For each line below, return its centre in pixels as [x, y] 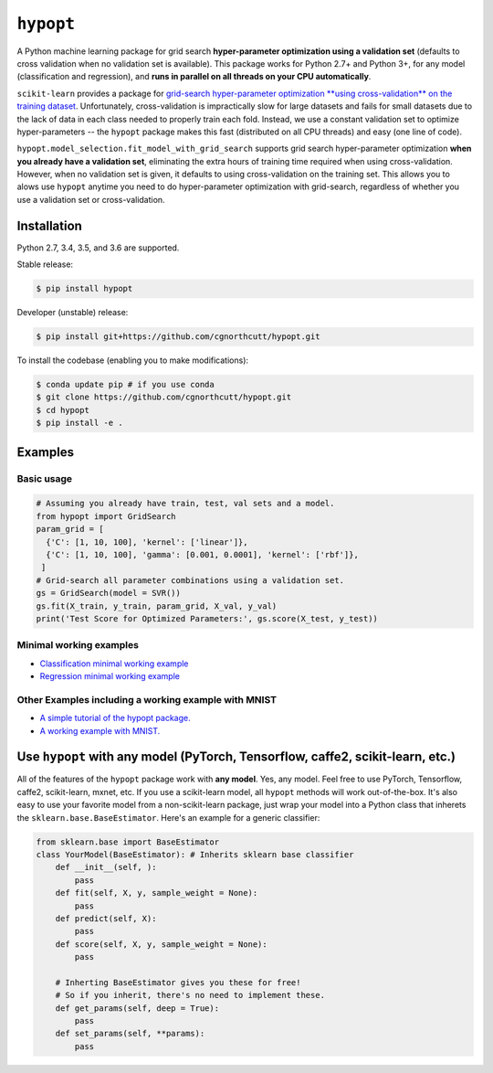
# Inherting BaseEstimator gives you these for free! [178, 982]
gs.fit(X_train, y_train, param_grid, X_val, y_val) [157, 606]
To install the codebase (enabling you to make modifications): [133, 360]
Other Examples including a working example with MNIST [147, 699]
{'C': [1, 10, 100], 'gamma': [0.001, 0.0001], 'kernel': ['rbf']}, [203, 554]
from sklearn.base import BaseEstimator [127, 842]
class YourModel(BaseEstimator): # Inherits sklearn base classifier [195, 855]
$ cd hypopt [63, 410]
